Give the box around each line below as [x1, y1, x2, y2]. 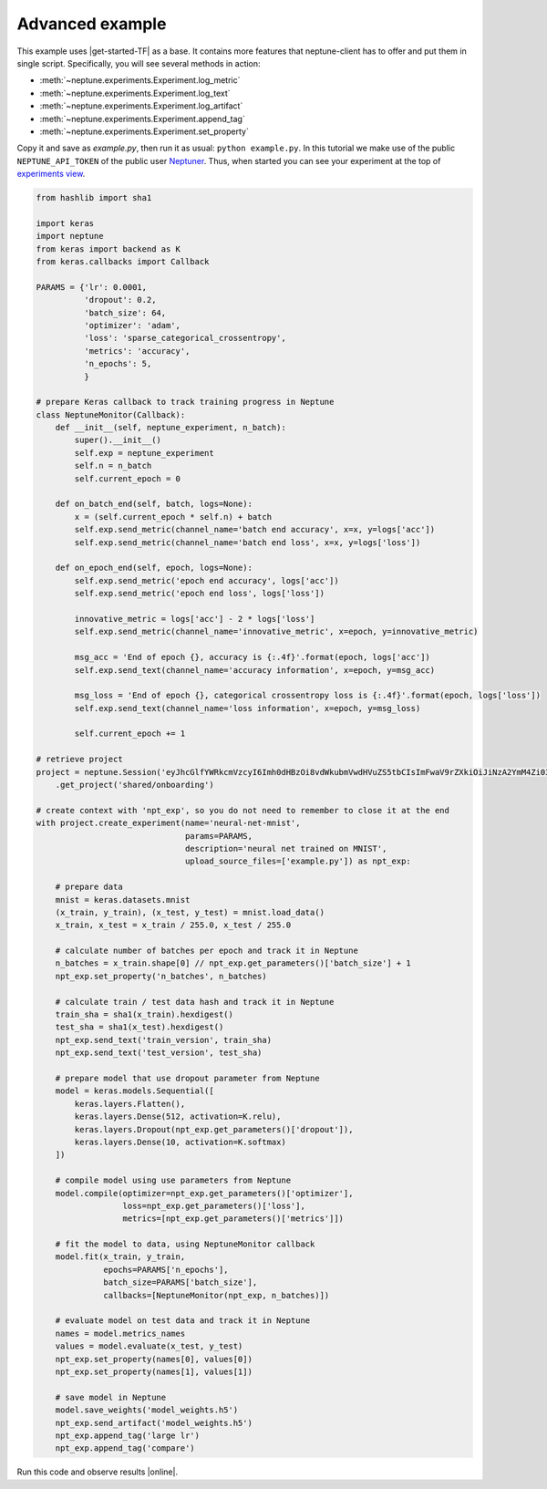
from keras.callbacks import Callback [36, 256, 210, 266]
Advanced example [16, 14, 167, 34]
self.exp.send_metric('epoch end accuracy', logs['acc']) [74, 575, 339, 585]
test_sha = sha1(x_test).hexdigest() [55, 1022, 224, 1032]
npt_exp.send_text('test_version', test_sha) [55, 1048, 263, 1058]
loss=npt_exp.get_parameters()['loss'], [122, 1200, 305, 1211]
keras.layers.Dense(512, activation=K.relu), [74, 1112, 282, 1122]
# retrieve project [36, 754, 123, 765]
